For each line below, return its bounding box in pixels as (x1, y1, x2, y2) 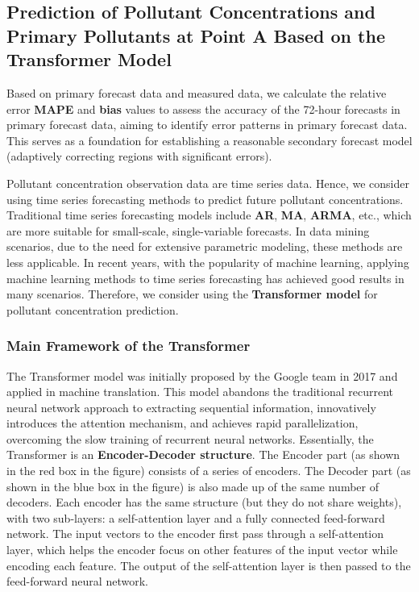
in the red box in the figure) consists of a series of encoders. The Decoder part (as (6, 462, 411, 479)
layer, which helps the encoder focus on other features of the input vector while (6, 541, 398, 558)
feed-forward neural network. (6, 573, 148, 590)
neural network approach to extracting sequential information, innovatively (6, 398, 376, 415)
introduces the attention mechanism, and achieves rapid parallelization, (6, 415, 359, 431)
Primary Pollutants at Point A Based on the (6, 23, 385, 48)
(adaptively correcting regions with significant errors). (6, 148, 272, 165)
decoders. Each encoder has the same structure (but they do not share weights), (6, 494, 402, 511)
